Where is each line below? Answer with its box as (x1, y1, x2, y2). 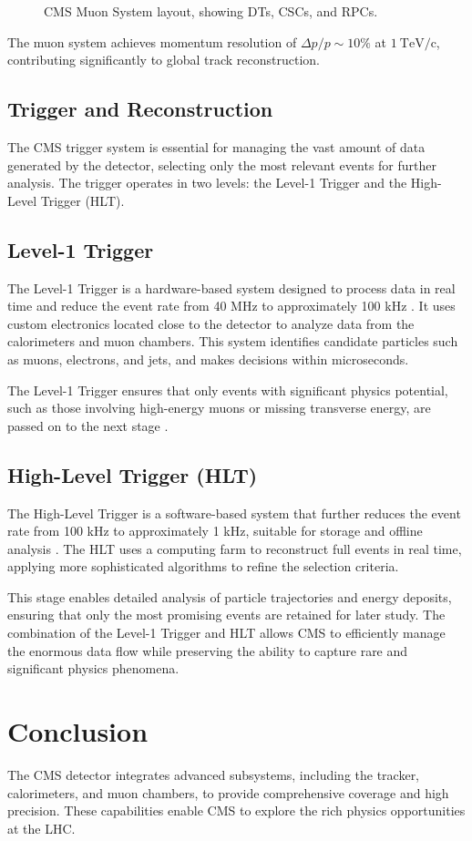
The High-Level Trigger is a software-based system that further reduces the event (7, 503, 461, 522)
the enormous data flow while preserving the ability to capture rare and (7, 641, 408, 660)
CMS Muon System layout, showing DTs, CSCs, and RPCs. (44, 2, 378, 20)
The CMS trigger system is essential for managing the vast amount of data (7, 137, 426, 156)
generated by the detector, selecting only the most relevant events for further (7, 155, 436, 174)
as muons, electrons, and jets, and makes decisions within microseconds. (7, 349, 409, 368)
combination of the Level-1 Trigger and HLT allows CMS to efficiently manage (7, 623, 446, 642)
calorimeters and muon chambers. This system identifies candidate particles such (7, 332, 458, 351)
